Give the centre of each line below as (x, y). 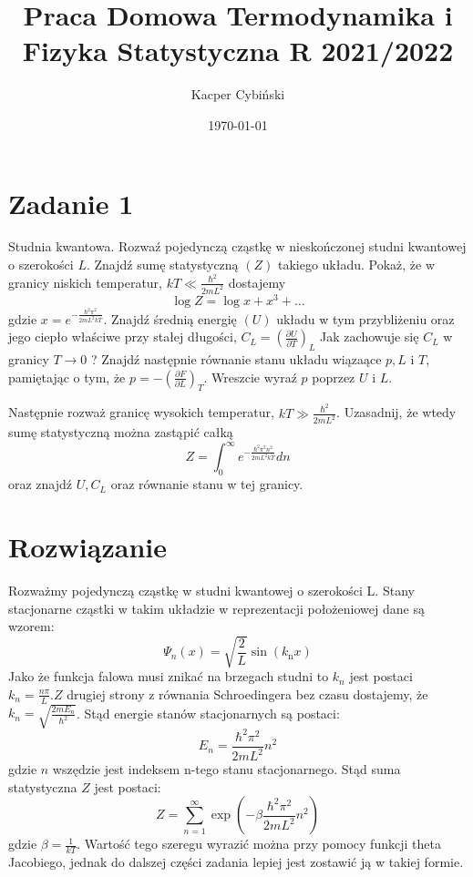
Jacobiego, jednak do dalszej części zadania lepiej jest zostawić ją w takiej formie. (236, 862)
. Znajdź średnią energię (170, 318)
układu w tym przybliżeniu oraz (365, 318)
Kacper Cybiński (238, 94)
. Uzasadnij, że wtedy (396, 412)
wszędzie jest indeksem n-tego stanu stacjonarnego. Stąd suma (226, 769)
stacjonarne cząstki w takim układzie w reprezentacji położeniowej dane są (216, 608)
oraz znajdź (41, 484)
